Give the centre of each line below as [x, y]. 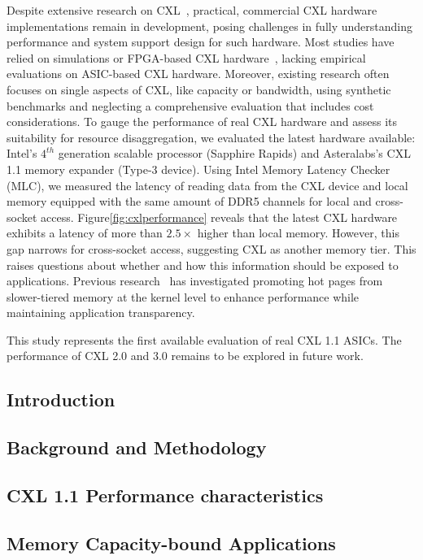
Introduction [61, 399]
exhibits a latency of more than [85, 233]
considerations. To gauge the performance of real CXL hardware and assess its [202, 122]
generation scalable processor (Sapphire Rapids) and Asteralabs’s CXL [234, 153]
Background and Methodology [137, 447]
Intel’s [22, 153]
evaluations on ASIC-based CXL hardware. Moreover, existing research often [198, 74]
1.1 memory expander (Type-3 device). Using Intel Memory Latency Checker [198, 169]
